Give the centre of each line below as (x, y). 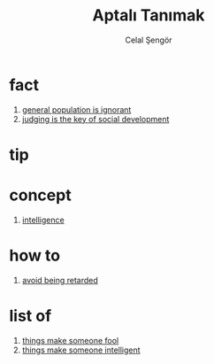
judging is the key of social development (96, 119)
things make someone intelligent (81, 350)
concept (41, 195)
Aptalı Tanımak (149, 15)
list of (31, 316)
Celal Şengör (149, 40)
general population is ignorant (76, 109)
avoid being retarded (60, 280)
